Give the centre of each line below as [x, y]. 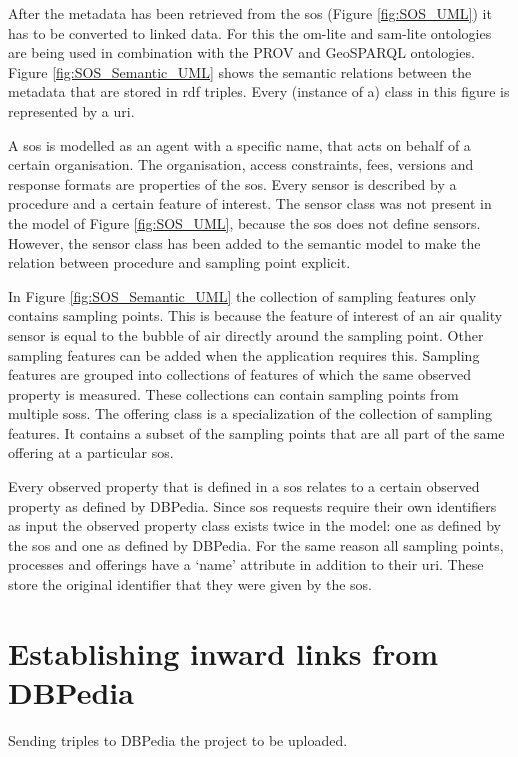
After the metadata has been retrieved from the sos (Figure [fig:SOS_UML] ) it [250, 13]
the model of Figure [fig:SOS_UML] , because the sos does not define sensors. [244, 222]
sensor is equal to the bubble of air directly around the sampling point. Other [246, 334]
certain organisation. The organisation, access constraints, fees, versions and [241, 164]
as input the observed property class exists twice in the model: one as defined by [254, 525]
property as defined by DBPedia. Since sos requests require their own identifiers [252, 505]
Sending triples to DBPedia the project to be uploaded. [178, 739]
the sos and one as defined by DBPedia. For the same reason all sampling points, [256, 544]
